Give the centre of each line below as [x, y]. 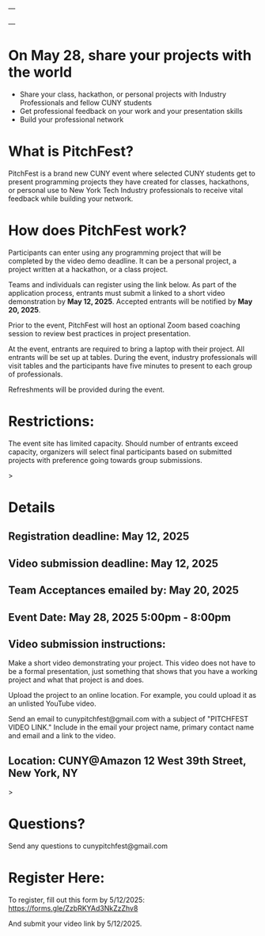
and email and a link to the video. [62, 736]
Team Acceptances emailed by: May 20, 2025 [123, 591]
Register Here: [57, 878]
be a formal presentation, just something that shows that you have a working [133, 672]
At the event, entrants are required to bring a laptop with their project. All [127, 349]
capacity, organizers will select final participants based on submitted [120, 452]
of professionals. [36, 374]
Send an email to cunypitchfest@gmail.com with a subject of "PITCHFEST [129, 719]
